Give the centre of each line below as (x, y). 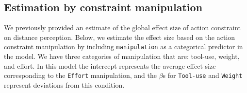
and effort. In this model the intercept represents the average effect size (110, 65)
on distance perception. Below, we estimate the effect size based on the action (120, 37)
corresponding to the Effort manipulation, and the (80, 75)
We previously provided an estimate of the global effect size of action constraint (123, 28)
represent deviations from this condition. (64, 84)
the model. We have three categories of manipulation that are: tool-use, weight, (122, 56)
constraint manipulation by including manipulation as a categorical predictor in (123, 46)
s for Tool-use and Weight (203, 75)
